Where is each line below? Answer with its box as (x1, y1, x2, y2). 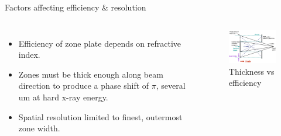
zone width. (18, 122, 60, 134)
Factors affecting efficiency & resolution (5, 1, 146, 13)
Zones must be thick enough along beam (18, 68, 163, 80)
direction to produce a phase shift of (18, 79, 149, 92)
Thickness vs (228, 65, 275, 77)
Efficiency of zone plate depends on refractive (18, 37, 181, 49)
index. (18, 48, 40, 61)
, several (156, 79, 186, 92)
